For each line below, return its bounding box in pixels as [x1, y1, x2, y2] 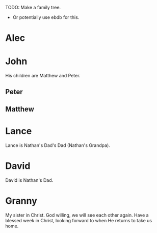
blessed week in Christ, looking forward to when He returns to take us [5, 217, 152, 223]
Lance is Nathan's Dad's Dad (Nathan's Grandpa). [5, 142, 111, 148]
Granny [5, 195, 37, 206]
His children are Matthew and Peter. [5, 73, 81, 79]
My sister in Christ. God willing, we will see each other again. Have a [5, 212, 149, 218]
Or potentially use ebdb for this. [12, 14, 80, 20]
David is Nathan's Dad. [5, 177, 54, 183]
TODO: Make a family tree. [5, 5, 61, 10]
